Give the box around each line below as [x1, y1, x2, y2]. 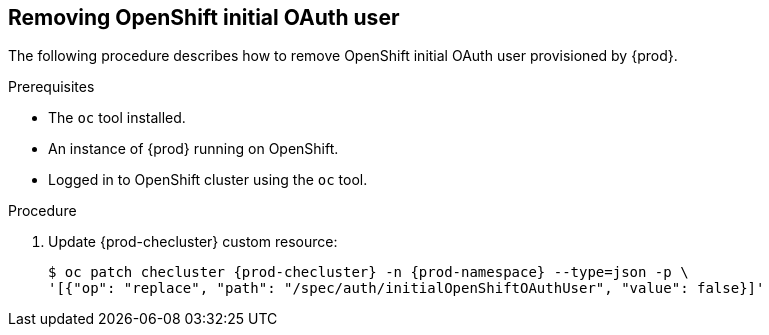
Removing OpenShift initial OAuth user [8, 5, 400, 30]
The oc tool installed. [48, 109, 186, 127]
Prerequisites [8, 78, 95, 96]
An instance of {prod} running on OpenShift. [48, 140, 339, 158]
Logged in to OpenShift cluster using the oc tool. [48, 171, 368, 189]
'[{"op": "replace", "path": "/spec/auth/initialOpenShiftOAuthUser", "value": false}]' [48, 280, 765, 297]
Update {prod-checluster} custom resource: [48, 233, 338, 251]
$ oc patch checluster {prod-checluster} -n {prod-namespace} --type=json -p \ [48, 264, 689, 281]
